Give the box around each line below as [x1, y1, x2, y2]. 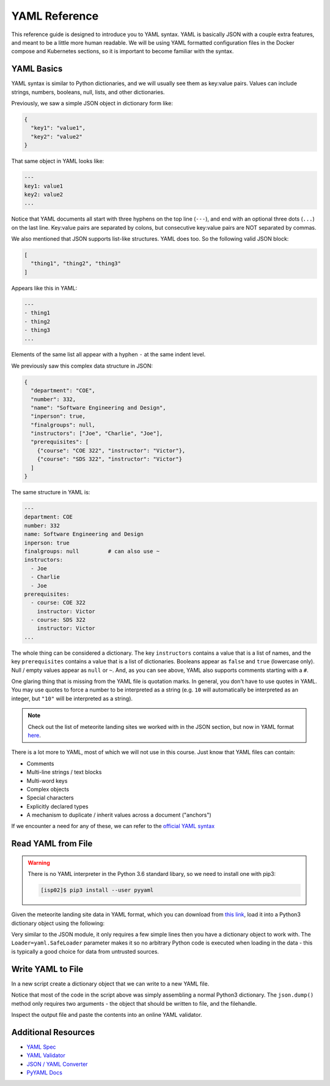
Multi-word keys [26, 777, 68, 784]
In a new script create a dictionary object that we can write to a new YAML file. [11, 980, 210, 987]
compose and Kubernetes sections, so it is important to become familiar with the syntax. [11, 48, 234, 55]
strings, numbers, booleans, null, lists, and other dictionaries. [11, 88, 165, 96]
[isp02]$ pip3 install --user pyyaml [40, 887, 154, 894]
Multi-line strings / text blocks [26, 769, 102, 776]
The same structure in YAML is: [11, 489, 90, 496]
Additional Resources [11, 1027, 95, 1038]
